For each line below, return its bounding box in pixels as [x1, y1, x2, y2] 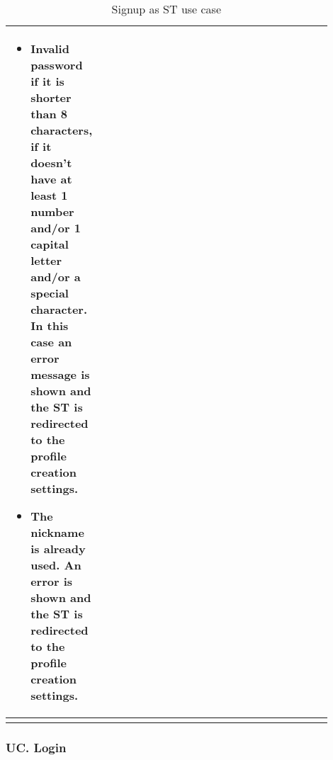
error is [30, 573, 73, 589]
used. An [30, 557, 81, 573]
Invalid [30, 40, 69, 57]
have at [30, 171, 72, 187]
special [30, 285, 69, 301]
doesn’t [30, 154, 72, 171]
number [30, 203, 74, 220]
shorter [30, 89, 72, 106]
